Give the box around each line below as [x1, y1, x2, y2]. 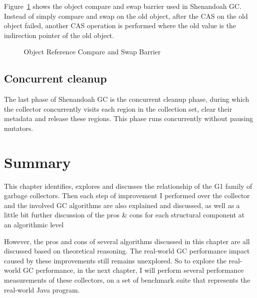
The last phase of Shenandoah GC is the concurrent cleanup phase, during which [4, 94, 249, 104]
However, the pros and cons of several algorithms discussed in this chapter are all [4, 236, 250, 246]
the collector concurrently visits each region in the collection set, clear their [4, 103, 232, 114]
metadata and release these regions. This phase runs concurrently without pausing [4, 113, 253, 124]
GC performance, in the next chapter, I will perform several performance [23, 265, 244, 275]
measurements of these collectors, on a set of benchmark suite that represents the [4, 275, 251, 285]
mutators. [4, 123, 33, 133]
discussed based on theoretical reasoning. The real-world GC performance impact [4, 246, 250, 256]
